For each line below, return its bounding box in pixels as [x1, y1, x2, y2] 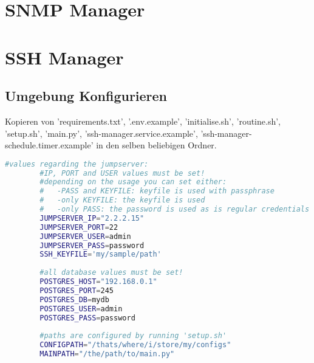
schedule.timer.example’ [5, 139, 94, 151]
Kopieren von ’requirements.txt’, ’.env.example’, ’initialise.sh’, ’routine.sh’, [5, 114, 281, 127]
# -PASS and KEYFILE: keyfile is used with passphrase [39, 187, 275, 196]
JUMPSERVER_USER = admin [39, 232, 131, 241]
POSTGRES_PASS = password [39, 313, 135, 322]
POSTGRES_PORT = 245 [39, 286, 114, 295]
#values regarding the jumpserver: [5, 159, 149, 168]
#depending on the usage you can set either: [39, 178, 227, 187]
